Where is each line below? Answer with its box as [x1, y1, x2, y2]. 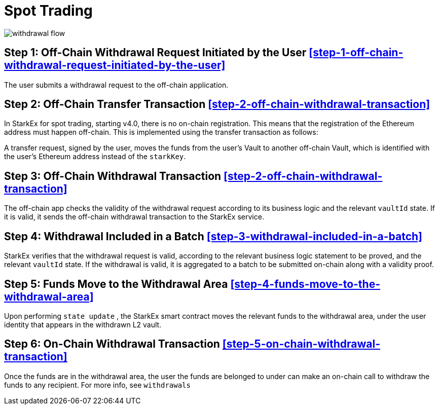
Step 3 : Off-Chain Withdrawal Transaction [4, 169, 222, 182]
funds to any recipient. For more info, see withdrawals [4, 380, 191, 389]
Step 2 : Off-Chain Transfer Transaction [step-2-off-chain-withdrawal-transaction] [4, 98, 430, 111]
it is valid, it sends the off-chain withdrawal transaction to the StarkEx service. [4, 212, 264, 221]
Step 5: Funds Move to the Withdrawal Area [4, 277, 228, 290]
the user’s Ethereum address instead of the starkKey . [4, 152, 186, 161]
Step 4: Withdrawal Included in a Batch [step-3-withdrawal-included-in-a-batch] [4, 230, 423, 243]
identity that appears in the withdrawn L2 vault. [4, 320, 162, 329]
